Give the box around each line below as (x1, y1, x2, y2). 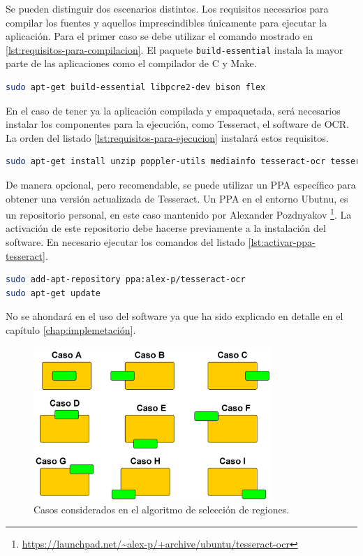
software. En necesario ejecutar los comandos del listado (6, 235, 245, 249)
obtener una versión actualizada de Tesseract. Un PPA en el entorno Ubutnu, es (6, 191, 348, 205)
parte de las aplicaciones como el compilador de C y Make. (6, 56, 257, 71)
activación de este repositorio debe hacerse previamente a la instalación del (6, 221, 326, 235)
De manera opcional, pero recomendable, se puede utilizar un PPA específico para (6, 177, 356, 191)
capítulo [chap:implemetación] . (6, 323, 136, 337)
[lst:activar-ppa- (248, 235, 316, 249)
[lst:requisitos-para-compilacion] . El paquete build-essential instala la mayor (6, 42, 343, 57)
